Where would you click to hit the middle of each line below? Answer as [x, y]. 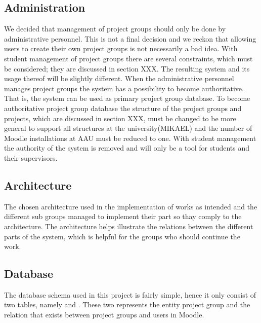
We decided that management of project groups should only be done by [115, 29]
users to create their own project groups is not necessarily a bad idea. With [121, 48]
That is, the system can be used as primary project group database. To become [127, 98]
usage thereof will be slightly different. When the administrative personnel [119, 78]
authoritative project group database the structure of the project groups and [123, 108]
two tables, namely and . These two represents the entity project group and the [127, 304]
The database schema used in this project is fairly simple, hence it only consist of [130, 294]
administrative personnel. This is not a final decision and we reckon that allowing [130, 38]
